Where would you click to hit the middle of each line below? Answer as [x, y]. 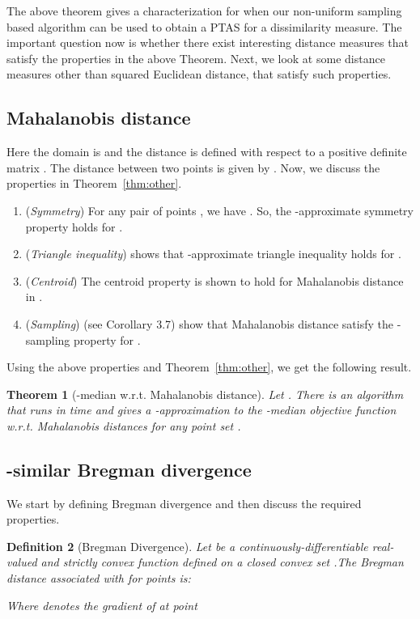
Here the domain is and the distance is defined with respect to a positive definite [207, 152]
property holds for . [74, 226]
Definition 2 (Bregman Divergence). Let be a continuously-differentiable [187, 546]
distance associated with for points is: [99, 578]
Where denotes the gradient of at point [102, 605]
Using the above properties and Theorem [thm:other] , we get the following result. [209, 367]
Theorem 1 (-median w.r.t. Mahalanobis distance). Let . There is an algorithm [205, 394]
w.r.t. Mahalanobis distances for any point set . [124, 425]
